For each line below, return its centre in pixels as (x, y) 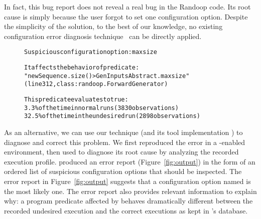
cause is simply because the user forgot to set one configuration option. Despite (126, 16)
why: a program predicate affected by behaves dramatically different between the (128, 201)
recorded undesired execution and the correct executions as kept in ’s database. (126, 210)
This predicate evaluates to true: (76, 99)
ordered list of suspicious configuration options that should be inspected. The (123, 171)
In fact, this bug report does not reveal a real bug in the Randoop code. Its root (127, 6)
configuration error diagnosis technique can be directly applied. (103, 36)
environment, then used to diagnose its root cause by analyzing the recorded (121, 152)
